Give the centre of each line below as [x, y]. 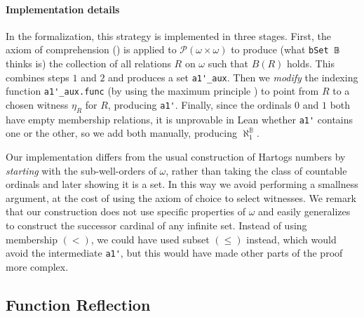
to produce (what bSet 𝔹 [285, 49]
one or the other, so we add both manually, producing [122, 133]
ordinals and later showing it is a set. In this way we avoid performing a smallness [182, 184]
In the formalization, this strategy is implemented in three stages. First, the [168, 35]
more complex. [37, 266]
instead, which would [291, 239]
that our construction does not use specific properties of [126, 211]
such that [228, 63]
